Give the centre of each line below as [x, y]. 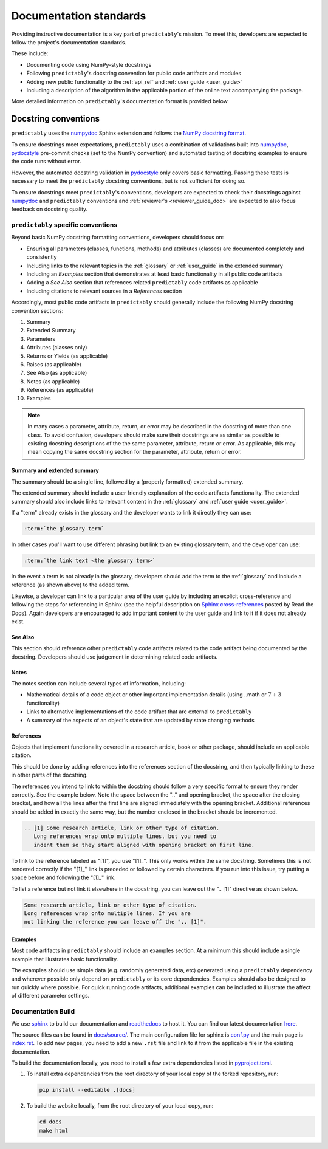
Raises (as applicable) [54, 364]
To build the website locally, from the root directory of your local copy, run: [120, 1106]
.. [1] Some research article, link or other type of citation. [122, 828]
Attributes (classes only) [57, 348]
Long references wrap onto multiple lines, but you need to [125, 836]
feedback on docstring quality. [50, 209]
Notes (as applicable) [53, 381]
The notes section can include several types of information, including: [99, 684]
